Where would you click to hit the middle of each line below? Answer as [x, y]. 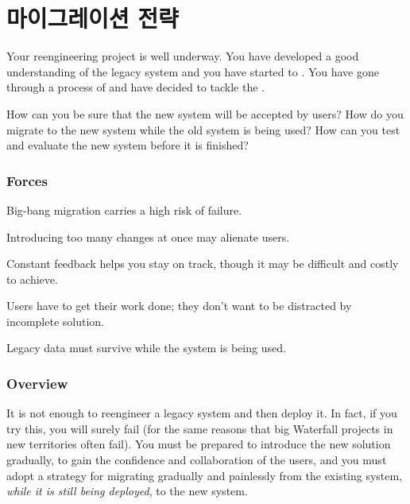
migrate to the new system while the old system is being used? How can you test [203, 129]
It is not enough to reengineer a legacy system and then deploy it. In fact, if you [202, 413]
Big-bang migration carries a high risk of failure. [124, 209]
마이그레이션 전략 [93, 18]
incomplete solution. [55, 321]
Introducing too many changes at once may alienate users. [148, 236]
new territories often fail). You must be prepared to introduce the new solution [199, 444]
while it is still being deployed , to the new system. [127, 491]
